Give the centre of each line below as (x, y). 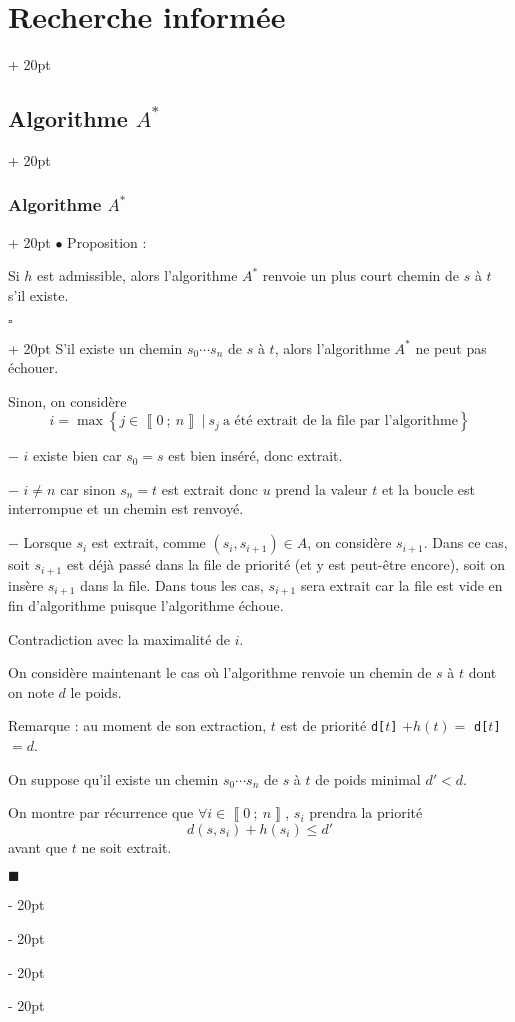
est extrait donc (209, 488)
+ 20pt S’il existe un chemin (95, 347)
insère (26, 584)
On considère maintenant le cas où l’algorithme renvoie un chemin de (220, 672)
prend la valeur (321, 488)
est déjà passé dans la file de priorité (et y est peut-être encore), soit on (285, 564)
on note (31, 691)
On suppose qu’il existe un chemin (113, 778)
